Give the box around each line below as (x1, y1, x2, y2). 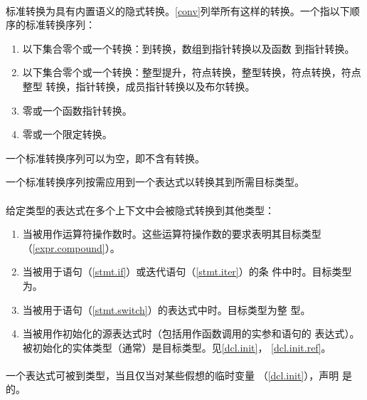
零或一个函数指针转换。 (22, 102, 132, 117)
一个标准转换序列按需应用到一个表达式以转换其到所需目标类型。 (6, 174, 304, 189)
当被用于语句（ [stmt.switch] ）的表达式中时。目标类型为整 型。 (22, 302, 311, 317)
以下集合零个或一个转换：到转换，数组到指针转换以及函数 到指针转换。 (22, 41, 355, 56)
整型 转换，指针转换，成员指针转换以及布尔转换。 (22, 78, 255, 93)
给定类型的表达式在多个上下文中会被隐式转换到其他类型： (6, 202, 275, 217)
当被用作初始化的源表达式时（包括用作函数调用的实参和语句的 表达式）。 (22, 326, 360, 341)
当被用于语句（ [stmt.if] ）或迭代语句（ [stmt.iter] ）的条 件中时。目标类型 (22, 264, 352, 279)
